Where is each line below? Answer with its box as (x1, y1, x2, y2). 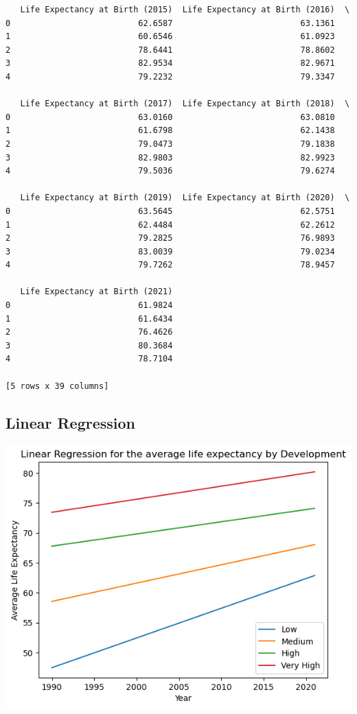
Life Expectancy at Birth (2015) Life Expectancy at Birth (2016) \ (20, 5, 350, 14)
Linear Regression (5, 412, 135, 433)
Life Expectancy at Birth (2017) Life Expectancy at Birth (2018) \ (20, 99, 350, 109)
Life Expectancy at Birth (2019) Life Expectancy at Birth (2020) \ (20, 193, 350, 203)
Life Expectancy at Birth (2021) (20, 287, 173, 297)
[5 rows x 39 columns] (5, 381, 109, 391)
